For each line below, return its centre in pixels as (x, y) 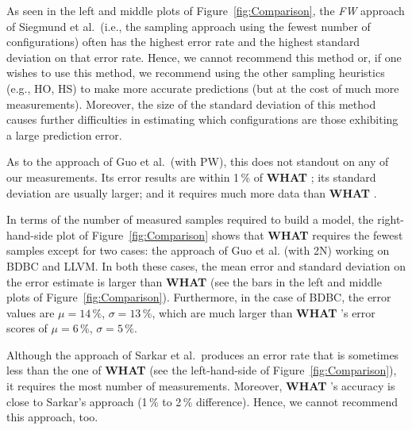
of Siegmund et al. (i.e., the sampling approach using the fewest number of (189, 26)
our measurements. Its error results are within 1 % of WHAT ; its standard (191, 177)
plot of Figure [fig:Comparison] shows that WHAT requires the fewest (230, 234)
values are (31, 312)
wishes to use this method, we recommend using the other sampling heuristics (196, 73)
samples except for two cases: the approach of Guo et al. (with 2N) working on (198, 250)
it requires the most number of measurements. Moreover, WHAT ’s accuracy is (201, 386)
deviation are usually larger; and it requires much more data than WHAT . (192, 192)
